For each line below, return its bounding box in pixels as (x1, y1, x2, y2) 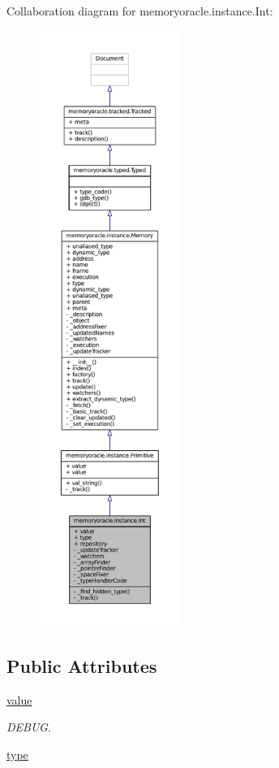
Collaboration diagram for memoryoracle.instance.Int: (6, 2, 273, 19)
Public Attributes (6, 653, 157, 678)
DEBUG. (6, 718, 52, 735)
